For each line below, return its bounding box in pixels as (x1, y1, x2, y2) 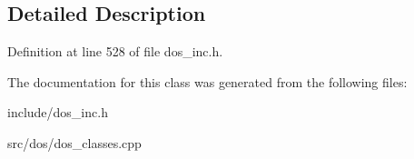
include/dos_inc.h (7, 103, 108, 122)
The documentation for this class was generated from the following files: (7, 72, 408, 91)
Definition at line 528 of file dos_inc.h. (7, 42, 223, 61)
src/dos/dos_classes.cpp (7, 133, 142, 152)
